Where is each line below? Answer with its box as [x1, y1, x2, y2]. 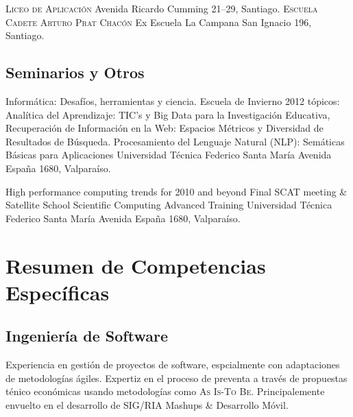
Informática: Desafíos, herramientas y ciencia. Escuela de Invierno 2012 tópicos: [5, 93, 340, 108]
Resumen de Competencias [5, 251, 266, 279]
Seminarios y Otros [5, 62, 145, 83]
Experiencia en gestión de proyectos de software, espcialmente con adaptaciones [5, 357, 340, 372]
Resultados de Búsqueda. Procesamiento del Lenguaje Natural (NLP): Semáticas [5, 134, 345, 148]
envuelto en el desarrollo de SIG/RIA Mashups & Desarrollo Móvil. [5, 397, 289, 412]
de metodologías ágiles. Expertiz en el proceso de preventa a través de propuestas [5, 370, 348, 385]
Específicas [5, 278, 110, 306]
